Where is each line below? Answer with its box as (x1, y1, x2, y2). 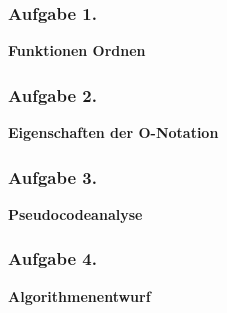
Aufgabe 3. (8, 164, 97, 189)
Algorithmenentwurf (8, 285, 151, 306)
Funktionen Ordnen (8, 40, 146, 61)
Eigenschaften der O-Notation (8, 122, 219, 143)
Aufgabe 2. (8, 82, 97, 107)
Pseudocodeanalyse (8, 203, 143, 224)
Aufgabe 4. (8, 246, 97, 271)
